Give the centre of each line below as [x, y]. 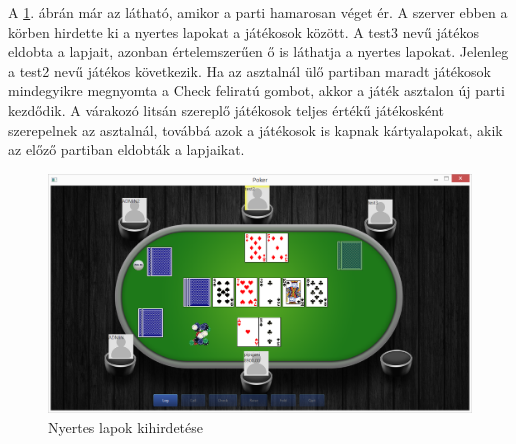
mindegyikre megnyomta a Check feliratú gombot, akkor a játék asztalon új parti [256, 90]
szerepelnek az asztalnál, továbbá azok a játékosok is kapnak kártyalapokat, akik [255, 129]
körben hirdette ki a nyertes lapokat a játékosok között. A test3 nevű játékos [243, 31]
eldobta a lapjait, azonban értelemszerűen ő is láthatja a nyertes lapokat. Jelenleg [258, 51]
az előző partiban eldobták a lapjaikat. [126, 149]
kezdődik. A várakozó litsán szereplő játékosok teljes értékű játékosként [226, 109]
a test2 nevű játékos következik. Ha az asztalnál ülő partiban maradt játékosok [249, 70]
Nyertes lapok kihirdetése [126, 427]
